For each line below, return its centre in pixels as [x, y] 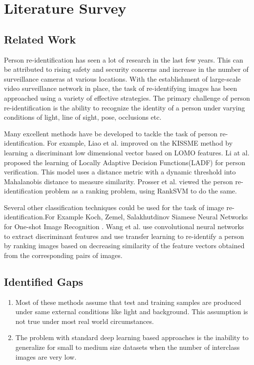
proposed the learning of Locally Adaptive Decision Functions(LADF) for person [125, 162]
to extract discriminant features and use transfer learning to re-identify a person [124, 236]
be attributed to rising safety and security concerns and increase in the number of [126, 69]
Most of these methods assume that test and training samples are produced [128, 302]
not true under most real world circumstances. [85, 321]
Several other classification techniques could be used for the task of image [114, 207]
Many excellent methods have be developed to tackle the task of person [111, 133]
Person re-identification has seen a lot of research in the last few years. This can [124, 59]
